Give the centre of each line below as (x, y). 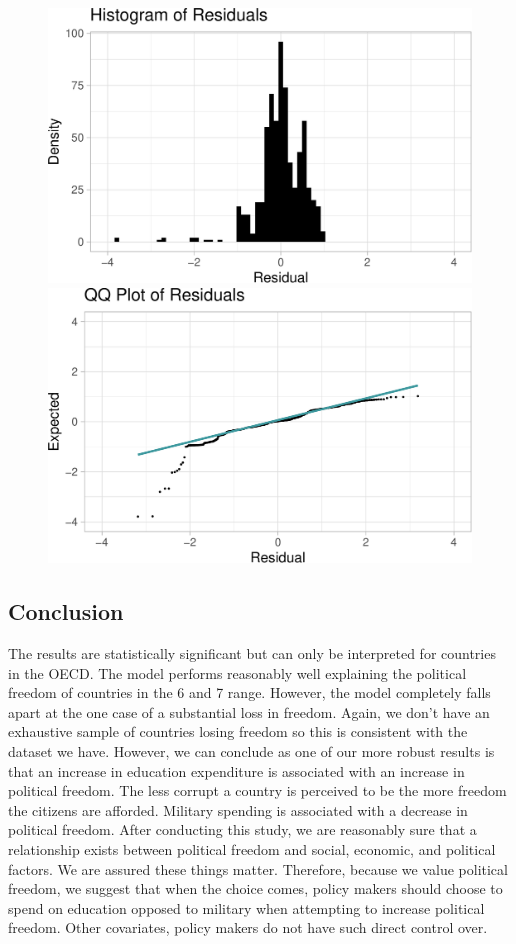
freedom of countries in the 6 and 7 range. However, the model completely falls (249, 692)
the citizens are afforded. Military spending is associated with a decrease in (238, 809)
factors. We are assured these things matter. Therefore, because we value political (258, 868)
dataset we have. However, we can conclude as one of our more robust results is (251, 751)
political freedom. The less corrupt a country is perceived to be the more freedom (257, 790)
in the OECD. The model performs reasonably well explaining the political (237, 672)
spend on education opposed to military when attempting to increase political (246, 907)
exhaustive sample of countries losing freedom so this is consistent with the (238, 731)
